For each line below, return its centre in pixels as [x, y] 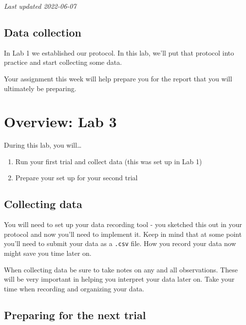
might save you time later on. [48, 253]
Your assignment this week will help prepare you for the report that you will [118, 78]
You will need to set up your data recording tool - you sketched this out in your [123, 224]
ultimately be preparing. [40, 88]
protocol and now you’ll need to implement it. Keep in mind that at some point [123, 234]
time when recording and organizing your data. [74, 288]
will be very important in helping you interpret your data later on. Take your [119, 279]
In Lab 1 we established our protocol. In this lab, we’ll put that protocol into [119, 52]
